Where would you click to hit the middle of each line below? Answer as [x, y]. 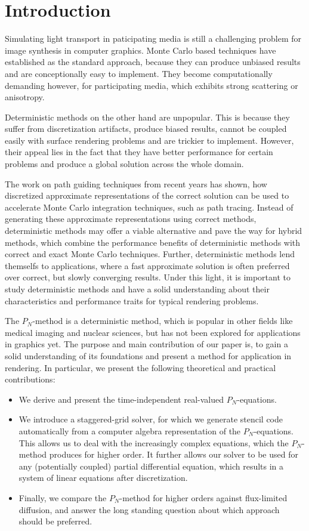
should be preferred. [55, 521]
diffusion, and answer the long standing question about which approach [149, 509]
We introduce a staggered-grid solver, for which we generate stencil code [151, 419]
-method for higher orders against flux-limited [203, 497]
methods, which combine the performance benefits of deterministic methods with [153, 242]
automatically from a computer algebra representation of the [130, 430]
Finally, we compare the [63, 497]
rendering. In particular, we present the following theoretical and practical [140, 367]
